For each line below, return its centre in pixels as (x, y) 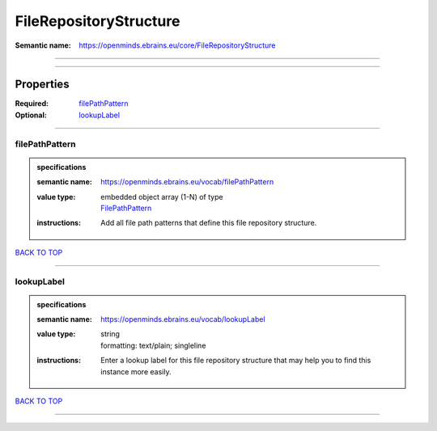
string (110, 334)
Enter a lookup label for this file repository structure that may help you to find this (236, 361)
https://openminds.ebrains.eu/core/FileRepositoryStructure (177, 45)
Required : (32, 104)
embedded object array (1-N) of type (162, 196)
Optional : (31, 115)
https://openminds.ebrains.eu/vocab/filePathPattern (187, 182)
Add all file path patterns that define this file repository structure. (209, 223)
